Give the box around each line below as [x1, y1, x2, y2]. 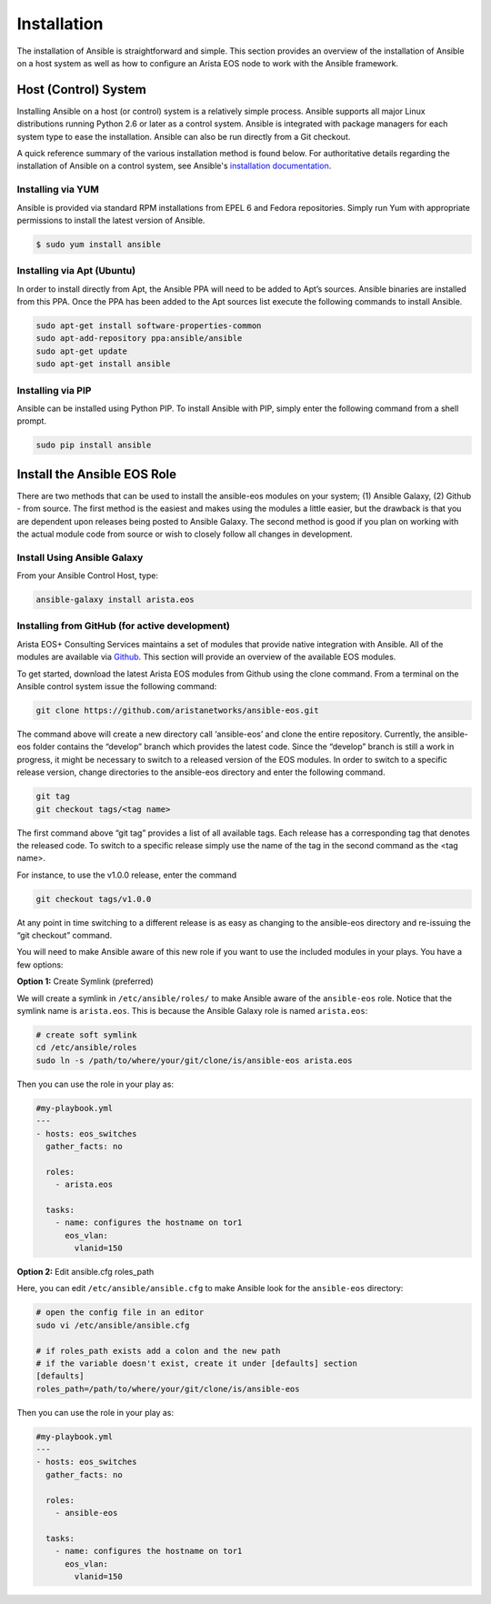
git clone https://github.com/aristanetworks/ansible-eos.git [35, 706, 319, 716]
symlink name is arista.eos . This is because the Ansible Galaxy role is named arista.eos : [16, 1006, 368, 1016]
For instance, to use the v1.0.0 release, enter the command [16, 869, 237, 880]
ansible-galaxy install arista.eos [35, 595, 195, 605]
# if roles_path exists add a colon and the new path [35, 1346, 281, 1356]
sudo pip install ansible [35, 440, 152, 450]
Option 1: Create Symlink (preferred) [16, 976, 154, 987]
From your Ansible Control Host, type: [16, 570, 159, 581]
